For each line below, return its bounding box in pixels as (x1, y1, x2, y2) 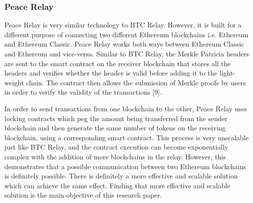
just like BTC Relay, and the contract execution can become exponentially (4, 142, 228, 152)
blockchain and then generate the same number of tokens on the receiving (4, 123, 226, 133)
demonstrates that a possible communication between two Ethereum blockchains (4, 161, 246, 171)
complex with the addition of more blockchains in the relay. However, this (4, 151, 226, 161)
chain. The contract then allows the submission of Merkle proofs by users (26, 77, 246, 87)
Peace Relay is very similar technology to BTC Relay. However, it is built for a (4, 20, 242, 30)
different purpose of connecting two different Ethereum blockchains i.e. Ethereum (4, 29, 249, 39)
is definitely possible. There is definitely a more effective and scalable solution (4, 171, 238, 181)
